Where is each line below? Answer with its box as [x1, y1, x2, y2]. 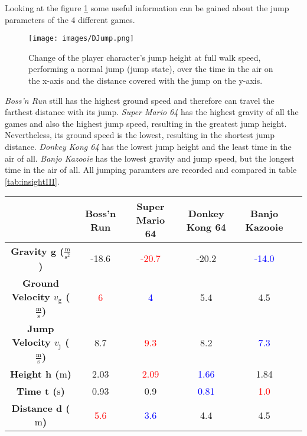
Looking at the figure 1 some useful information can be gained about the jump [5, 2, 289, 14]
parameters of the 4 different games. [5, 13, 135, 25]
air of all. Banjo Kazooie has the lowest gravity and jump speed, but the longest [5, 152, 295, 164]
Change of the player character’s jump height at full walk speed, [28, 51, 261, 63]
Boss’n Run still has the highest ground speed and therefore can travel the [5, 94, 275, 106]
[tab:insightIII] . [5, 175, 60, 187]
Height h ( [9, 367, 60, 381]
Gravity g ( [11, 244, 64, 258]
